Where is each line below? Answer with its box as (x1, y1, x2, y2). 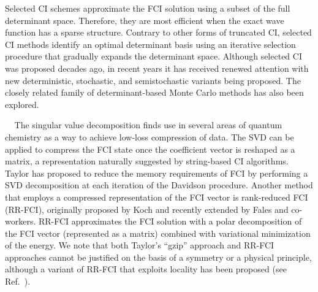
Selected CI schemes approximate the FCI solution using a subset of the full (5, 2, 290, 14)
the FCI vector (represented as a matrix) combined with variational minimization (5, 226, 311, 239)
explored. (5, 98, 39, 110)
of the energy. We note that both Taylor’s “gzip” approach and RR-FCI (5, 239, 274, 252)
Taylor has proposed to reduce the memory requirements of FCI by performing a (5, 166, 308, 179)
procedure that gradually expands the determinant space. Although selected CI (5, 50, 302, 63)
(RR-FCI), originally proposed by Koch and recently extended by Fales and (5, 202, 289, 215)
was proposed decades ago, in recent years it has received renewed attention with (5, 61, 309, 74)
